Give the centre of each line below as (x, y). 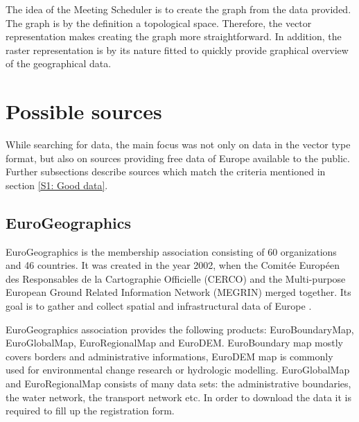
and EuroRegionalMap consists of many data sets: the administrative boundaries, (178, 384)
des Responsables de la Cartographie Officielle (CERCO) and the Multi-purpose (176, 278)
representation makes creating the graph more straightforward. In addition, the (174, 36)
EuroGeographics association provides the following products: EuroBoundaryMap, (180, 329)
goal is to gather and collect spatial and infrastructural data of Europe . (159, 306)
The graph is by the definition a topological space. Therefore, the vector (159, 23)
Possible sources (84, 111)
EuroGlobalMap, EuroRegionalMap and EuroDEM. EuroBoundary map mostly (175, 343)
